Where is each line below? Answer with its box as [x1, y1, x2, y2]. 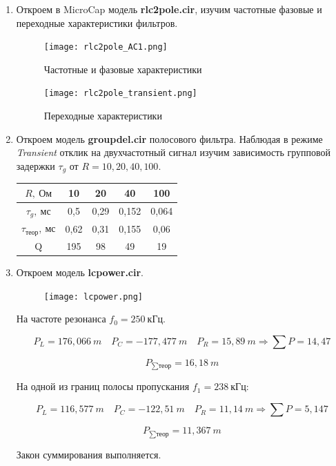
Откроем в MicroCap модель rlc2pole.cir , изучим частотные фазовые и [16, 2, 322, 16]
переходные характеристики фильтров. [16, 15, 178, 30]
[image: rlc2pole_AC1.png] [43, 42, 168, 52]
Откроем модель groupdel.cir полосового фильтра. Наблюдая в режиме [16, 131, 323, 146]
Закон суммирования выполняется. [16, 447, 161, 461]
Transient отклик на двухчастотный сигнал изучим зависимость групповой [16, 145, 331, 159]
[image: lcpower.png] [43, 291, 143, 302]
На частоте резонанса [16, 311, 106, 326]
